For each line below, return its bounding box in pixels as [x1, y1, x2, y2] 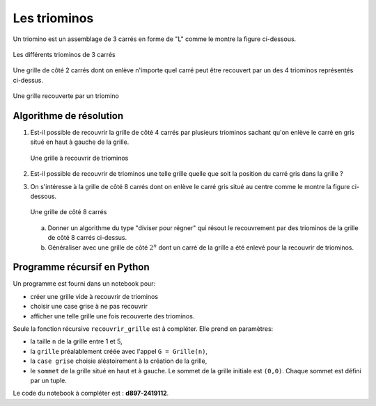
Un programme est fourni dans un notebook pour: [13, 279, 156, 288]
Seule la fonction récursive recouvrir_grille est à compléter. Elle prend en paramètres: [13, 325, 274, 333]
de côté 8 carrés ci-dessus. [47, 234, 127, 242]
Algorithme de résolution [13, 110, 124, 122]
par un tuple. [30, 376, 68, 384]
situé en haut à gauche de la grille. [30, 138, 130, 146]
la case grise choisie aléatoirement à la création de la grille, [30, 357, 207, 365]
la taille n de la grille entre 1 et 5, [30, 337, 123, 346]
